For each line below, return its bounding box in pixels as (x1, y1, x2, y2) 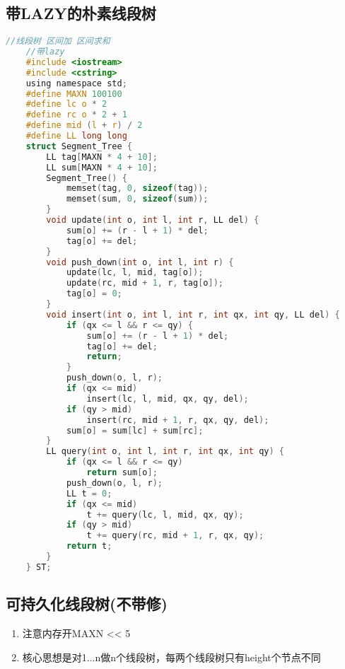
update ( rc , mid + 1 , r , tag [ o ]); (66, 278, 223, 289)
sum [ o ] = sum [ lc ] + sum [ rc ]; (66, 425, 204, 436)
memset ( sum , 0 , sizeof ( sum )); (66, 194, 209, 204)
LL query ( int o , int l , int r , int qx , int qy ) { (46, 446, 284, 457)
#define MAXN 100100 (25, 88, 122, 99)
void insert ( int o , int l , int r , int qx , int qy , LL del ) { (46, 309, 340, 320)
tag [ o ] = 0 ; (66, 289, 122, 299)
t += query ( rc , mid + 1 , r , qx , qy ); (86, 530, 264, 541)
